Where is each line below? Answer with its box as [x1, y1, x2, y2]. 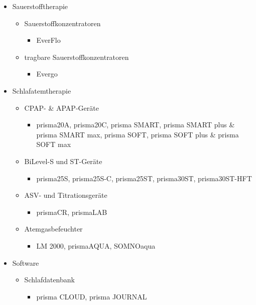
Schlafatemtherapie [12, 85, 71, 96]
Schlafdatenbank [24, 274, 75, 285]
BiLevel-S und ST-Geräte [24, 156, 102, 166]
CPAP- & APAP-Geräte [24, 102, 99, 113]
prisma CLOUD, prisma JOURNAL [36, 291, 147, 301]
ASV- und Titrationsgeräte [24, 190, 107, 200]
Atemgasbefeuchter [24, 223, 83, 234]
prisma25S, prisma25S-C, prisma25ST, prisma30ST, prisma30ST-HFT [36, 173, 252, 183]
